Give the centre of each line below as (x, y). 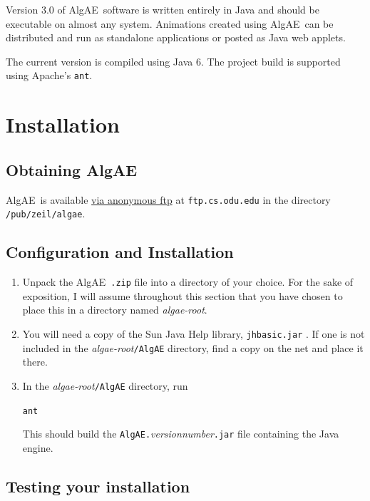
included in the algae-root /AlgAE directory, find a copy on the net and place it (193, 347)
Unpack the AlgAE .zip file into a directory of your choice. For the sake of (188, 282)
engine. (38, 447)
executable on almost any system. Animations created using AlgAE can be (170, 23)
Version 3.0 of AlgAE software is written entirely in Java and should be (163, 9)
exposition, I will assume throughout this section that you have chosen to (183, 295)
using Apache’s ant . (49, 75)
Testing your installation (98, 486)
